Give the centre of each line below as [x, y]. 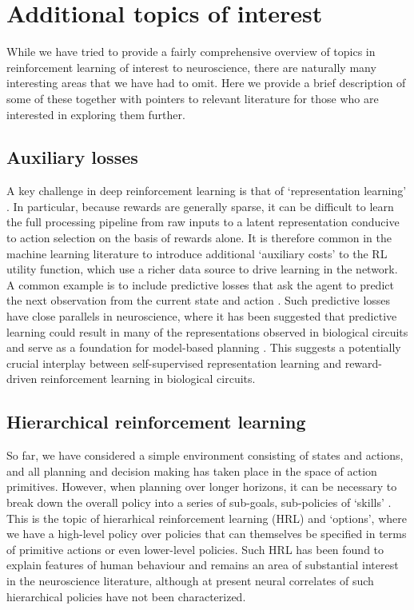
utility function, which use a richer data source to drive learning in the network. [202, 269]
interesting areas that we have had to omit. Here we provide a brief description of [206, 83]
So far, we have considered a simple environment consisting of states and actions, [205, 455]
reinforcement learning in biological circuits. [148, 379]
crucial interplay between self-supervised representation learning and [174, 363]
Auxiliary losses [72, 157]
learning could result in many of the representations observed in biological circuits [207, 331]
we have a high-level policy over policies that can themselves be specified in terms [207, 534]
